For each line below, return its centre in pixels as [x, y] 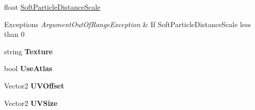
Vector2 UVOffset [34, 85]
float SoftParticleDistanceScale [52, 7]
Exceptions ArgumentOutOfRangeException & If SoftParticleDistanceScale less [128, 24]
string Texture [28, 51]
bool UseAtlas [28, 68]
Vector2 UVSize [31, 103]
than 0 [14, 34]
